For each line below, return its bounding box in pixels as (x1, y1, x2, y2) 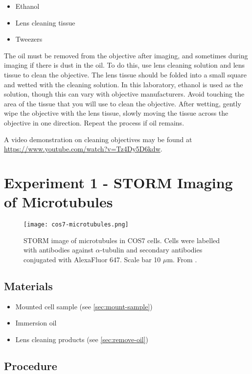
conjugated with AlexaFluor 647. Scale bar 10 (23, 254, 161, 264)
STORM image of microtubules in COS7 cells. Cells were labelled (23, 235, 220, 245)
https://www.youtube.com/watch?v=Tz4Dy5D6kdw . (4, 144, 162, 154)
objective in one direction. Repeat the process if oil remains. (4, 117, 184, 127)
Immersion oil (15, 318, 57, 328)
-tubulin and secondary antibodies (100, 245, 203, 255)
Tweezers (15, 34, 43, 44)
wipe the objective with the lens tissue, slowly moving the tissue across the (4, 108, 229, 118)
